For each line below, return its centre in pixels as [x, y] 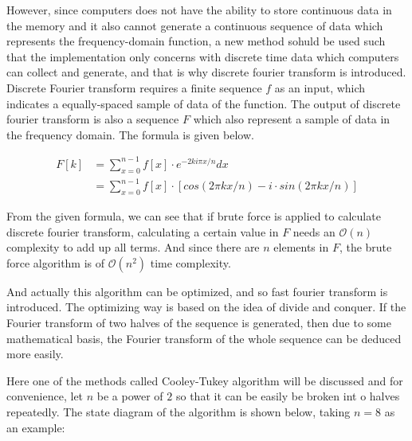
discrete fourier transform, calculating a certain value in [143, 231]
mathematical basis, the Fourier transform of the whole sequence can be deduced [204, 338]
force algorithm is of [56, 262]
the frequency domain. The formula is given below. [130, 134]
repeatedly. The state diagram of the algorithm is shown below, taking [179, 411]
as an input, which [320, 87]
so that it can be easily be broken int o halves [288, 396]
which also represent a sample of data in [292, 119]
